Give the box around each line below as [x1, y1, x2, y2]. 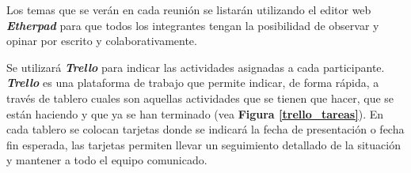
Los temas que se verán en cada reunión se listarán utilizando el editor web [6, 2, 371, 17]
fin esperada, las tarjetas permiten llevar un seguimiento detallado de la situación [6, 136, 401, 152]
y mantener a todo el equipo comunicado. [6, 152, 207, 168]
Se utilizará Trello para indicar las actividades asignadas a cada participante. [6, 58, 385, 75]
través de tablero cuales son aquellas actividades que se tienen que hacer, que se [6, 89, 394, 106]
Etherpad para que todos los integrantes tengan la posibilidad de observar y [6, 17, 379, 33]
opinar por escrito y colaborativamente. [6, 32, 197, 49]
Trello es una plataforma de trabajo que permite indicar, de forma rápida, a [6, 74, 379, 91]
